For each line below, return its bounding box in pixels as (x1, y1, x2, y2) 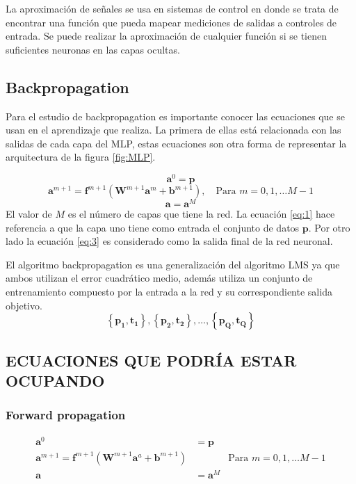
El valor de (6, 207, 52, 221)
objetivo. (6, 298, 42, 312)
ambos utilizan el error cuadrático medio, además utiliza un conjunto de (6, 271, 313, 285)
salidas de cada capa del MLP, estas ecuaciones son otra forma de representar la (6, 136, 347, 150)
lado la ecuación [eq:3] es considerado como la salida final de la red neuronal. (6, 234, 333, 248)
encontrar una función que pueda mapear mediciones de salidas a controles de (6, 15, 337, 29)
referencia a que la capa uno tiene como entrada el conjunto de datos (6, 220, 300, 234)
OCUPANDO (6, 370, 105, 392)
